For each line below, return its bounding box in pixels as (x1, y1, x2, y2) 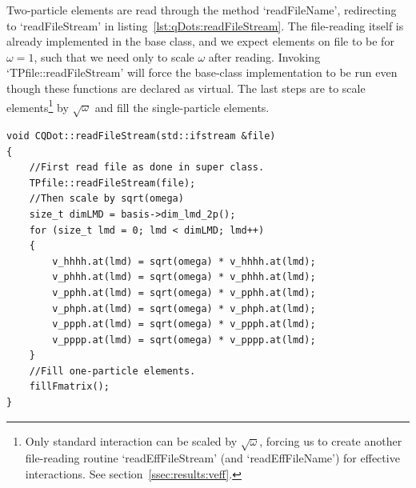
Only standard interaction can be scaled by (25, 432, 238, 449)
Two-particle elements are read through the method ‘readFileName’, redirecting (6, 2, 397, 18)
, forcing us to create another (259, 432, 402, 449)
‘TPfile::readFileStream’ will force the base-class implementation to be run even (6, 64, 398, 81)
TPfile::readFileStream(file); (29, 177, 196, 189)
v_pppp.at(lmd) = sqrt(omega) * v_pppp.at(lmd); (52, 334, 316, 346)
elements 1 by (6, 96, 69, 115)
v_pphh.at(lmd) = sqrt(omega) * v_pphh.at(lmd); (52, 286, 316, 298)
